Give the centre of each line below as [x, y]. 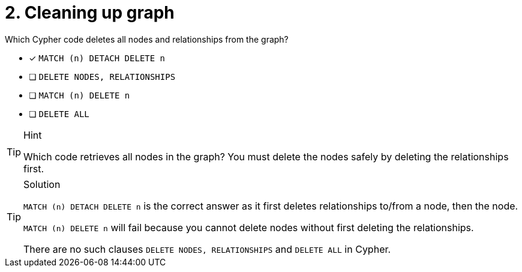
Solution [42, 184]
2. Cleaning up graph [90, 13]
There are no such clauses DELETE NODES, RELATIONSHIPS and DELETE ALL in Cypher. [207, 249]
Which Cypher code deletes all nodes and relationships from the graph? [147, 39]
